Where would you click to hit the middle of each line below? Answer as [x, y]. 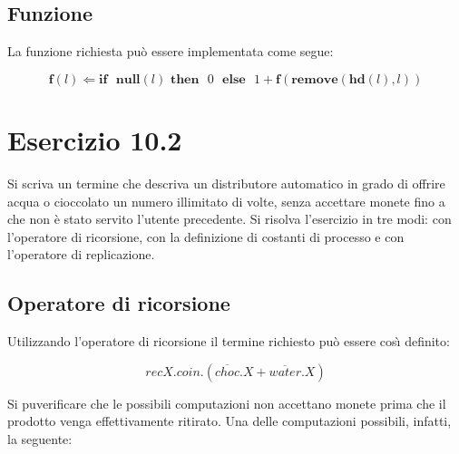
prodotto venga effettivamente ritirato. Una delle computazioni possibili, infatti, [229, 421]
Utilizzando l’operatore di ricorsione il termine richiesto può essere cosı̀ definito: [229, 341]
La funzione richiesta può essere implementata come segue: [171, 51]
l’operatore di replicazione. [81, 254]
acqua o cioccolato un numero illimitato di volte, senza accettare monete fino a [226, 201]
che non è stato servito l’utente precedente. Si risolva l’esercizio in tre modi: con [229, 219]
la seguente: [40, 438]
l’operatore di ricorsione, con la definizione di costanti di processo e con [206, 236]
